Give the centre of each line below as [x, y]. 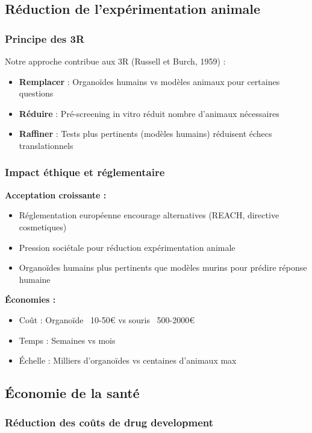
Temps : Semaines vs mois [67, 340]
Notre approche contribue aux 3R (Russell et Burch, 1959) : [115, 61]
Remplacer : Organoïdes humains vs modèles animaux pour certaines [149, 81]
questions [36, 93]
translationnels [46, 145]
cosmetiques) [43, 226]
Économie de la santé [72, 393]
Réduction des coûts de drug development [109, 422]
